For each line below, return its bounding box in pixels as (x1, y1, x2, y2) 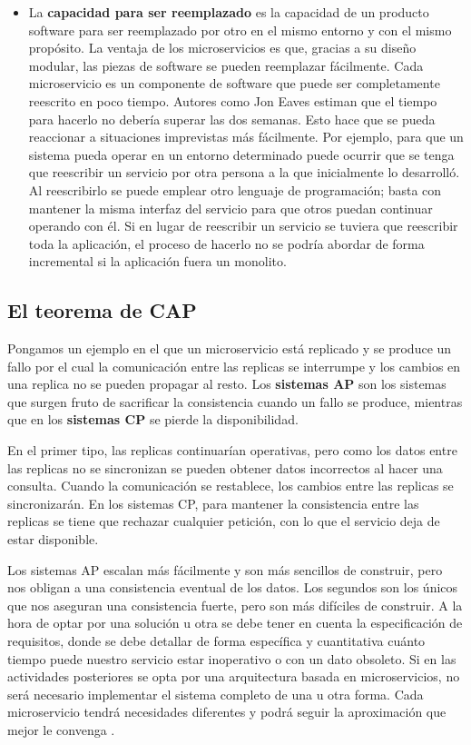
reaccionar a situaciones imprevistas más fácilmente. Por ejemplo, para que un (28, 127, 464, 146)
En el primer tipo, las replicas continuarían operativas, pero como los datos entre (7, 441, 457, 460)
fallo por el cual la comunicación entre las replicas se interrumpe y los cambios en (7, 356, 461, 375)
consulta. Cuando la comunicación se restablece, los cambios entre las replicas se (7, 476, 454, 495)
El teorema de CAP (7, 296, 197, 324)
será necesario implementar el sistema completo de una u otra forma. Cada (7, 684, 424, 703)
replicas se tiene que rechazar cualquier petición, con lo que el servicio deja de (7, 512, 440, 531)
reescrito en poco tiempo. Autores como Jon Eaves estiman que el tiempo (28, 91, 437, 110)
